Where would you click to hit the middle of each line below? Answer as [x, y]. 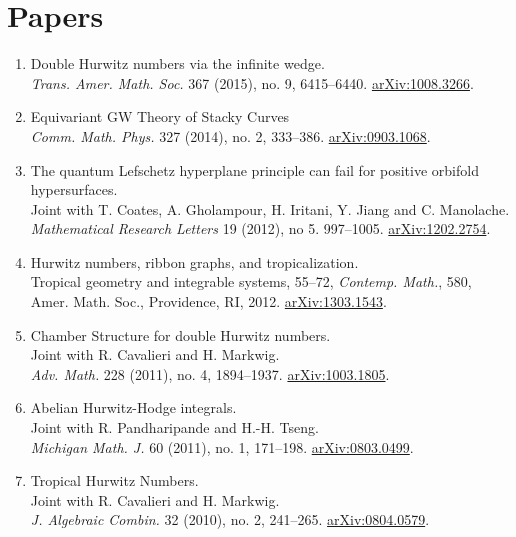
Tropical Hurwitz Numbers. [114, 480]
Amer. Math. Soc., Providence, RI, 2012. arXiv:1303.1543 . [208, 301]
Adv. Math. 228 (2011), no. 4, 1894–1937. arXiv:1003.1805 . [210, 373]
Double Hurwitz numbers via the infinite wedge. [177, 63]
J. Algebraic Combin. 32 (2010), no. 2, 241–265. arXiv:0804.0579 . [230, 519]
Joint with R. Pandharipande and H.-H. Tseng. [174, 427]
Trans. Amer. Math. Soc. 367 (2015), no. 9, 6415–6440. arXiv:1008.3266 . [252, 82]
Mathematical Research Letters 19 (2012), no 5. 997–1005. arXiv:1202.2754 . [260, 228]
